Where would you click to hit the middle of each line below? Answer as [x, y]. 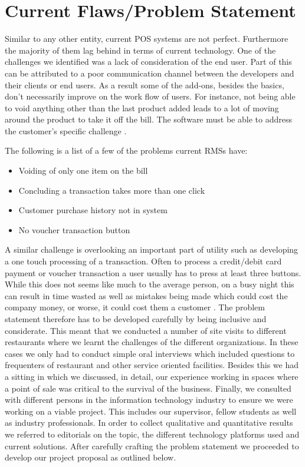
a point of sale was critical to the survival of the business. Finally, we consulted [148, 388]
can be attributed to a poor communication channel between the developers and [150, 73]
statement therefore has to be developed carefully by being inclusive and [136, 319]
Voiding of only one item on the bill [83, 170]
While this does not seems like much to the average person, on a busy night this [150, 284]
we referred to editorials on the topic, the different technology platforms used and [152, 434]
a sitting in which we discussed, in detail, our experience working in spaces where [152, 376]
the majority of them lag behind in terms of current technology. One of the [140, 50]
